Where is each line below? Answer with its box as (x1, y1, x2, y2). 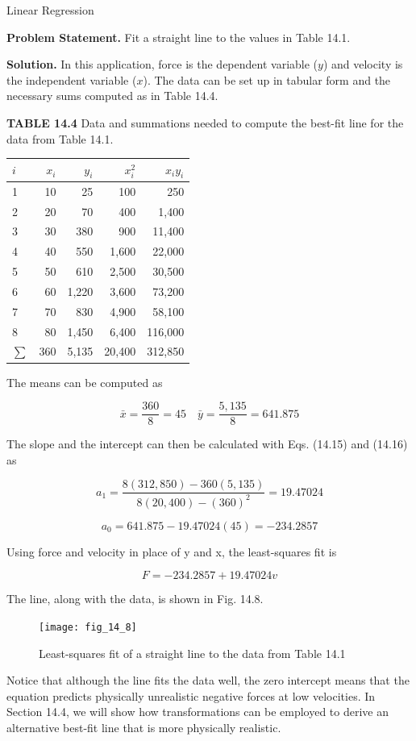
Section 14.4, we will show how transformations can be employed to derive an (6, 703, 389, 720)
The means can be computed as (6, 373, 163, 390)
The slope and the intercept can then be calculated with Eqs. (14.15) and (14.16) (6, 435, 408, 452)
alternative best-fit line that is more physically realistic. (6, 719, 281, 736)
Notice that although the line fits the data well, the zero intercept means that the (6, 672, 410, 689)
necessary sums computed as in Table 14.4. (6, 87, 218, 104)
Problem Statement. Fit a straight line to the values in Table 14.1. (6, 28, 351, 45)
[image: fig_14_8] (39, 621, 137, 633)
